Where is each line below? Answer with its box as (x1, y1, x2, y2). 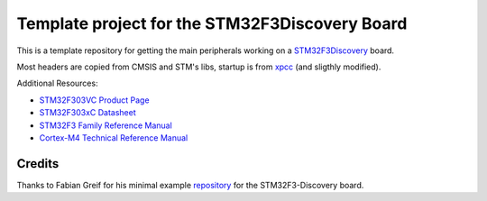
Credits (16, 156, 60, 171)
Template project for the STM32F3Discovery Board (16, 14, 408, 33)
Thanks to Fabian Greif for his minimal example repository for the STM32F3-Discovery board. (16, 179, 364, 190)
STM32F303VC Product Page (39, 95, 150, 105)
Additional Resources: (16, 78, 98, 89)
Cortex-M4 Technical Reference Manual (39, 132, 188, 143)
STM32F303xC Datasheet (39, 107, 137, 118)
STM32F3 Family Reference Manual (39, 120, 173, 131)
